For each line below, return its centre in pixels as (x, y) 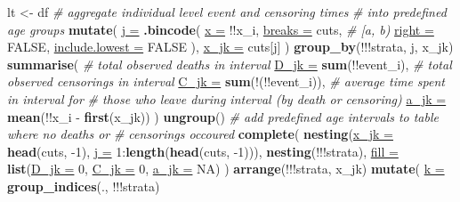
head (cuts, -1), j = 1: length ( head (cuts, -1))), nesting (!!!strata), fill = (203, 151)
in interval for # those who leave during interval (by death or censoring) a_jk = (227, 98)
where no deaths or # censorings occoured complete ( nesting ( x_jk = (200, 134)
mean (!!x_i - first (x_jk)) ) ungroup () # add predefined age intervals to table (223, 116)
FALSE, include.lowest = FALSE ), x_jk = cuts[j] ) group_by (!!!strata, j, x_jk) (230, 47)
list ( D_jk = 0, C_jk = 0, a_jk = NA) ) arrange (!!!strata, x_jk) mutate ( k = (226, 169)
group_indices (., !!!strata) (84, 186)
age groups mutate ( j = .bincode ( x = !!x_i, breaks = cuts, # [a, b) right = (221, 29)
